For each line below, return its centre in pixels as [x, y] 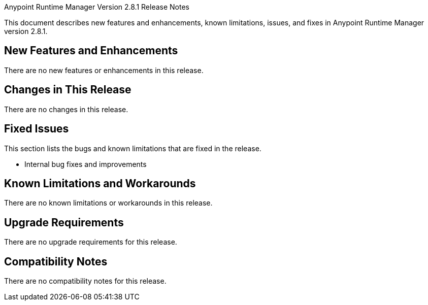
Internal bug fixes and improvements [86, 164]
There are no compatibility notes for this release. [85, 281]
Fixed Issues [37, 129]
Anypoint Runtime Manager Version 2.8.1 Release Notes [97, 7]
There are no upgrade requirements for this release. [91, 242]
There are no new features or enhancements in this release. [104, 70]
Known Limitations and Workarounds [100, 183]
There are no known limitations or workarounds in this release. [108, 203]
